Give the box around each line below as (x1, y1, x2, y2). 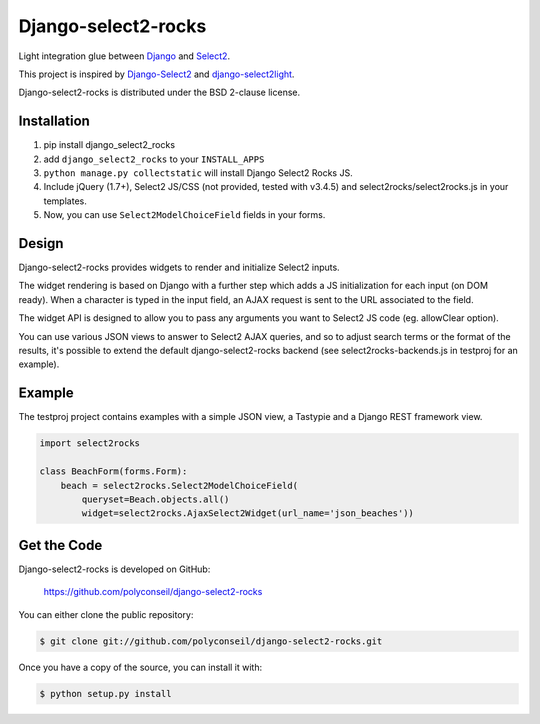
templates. (43, 195, 87, 207)
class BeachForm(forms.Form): (39, 466, 188, 477)
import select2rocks (39, 438, 140, 449)
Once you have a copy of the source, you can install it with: (18, 661, 263, 673)
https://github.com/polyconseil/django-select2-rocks (43, 586, 263, 598)
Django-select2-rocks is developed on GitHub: (18, 563, 211, 575)
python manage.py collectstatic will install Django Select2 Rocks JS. (43, 167, 354, 179)
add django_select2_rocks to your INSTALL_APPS (43, 153, 265, 165)
